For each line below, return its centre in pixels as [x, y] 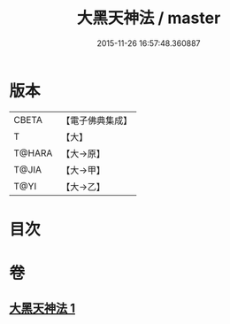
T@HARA [33, 153]
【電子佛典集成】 [97, 120]
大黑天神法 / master [149, 18]
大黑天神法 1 [42, 309]
